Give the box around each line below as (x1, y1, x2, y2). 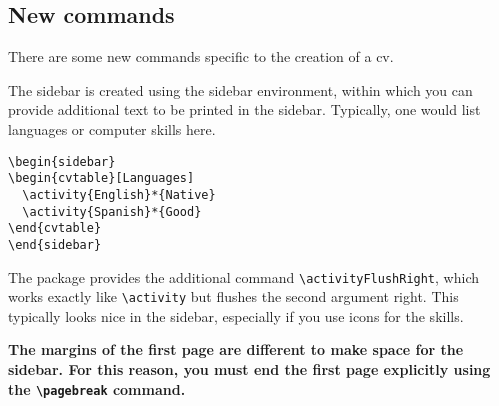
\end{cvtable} (8, 221, 102, 236)
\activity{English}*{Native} (22, 187, 216, 202)
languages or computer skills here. (8, 118, 216, 139)
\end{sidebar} (8, 237, 102, 252)
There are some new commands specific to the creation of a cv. (8, 46, 394, 67)
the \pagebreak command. (8, 378, 186, 399)
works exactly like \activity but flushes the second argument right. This (8, 286, 459, 307)
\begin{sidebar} (8, 154, 116, 169)
